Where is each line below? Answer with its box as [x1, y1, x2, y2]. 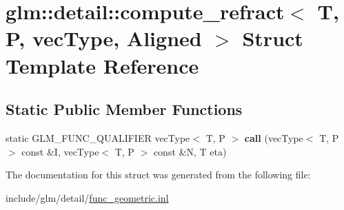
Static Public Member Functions [6, 98, 243, 120]
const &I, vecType [21, 144, 99, 158]
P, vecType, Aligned [6, 24, 202, 52]
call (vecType [244, 130, 303, 145]
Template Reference [6, 51, 199, 79]
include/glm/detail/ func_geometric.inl [6, 190, 169, 204]
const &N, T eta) [153, 144, 227, 158]
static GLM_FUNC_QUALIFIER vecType [6, 130, 190, 145]
